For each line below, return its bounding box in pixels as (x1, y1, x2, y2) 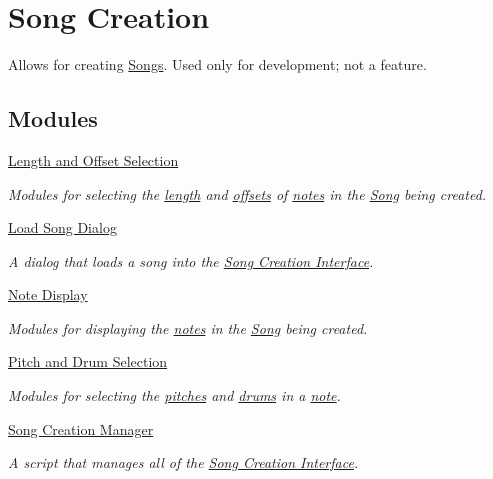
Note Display (8, 284, 88, 305)
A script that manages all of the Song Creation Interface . (8, 452, 359, 473)
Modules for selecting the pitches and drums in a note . (8, 385, 341, 406)
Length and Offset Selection (8, 149, 179, 170)
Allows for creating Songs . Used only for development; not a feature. (8, 54, 427, 75)
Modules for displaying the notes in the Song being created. (8, 317, 368, 338)
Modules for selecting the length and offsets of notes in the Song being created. (8, 183, 487, 204)
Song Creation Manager (8, 418, 154, 439)
